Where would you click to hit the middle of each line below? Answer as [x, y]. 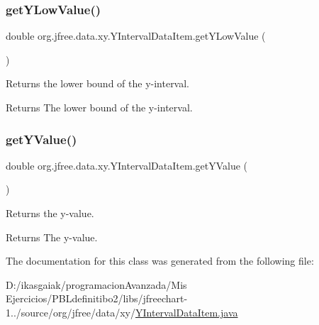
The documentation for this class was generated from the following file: [160, 261]
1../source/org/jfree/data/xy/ [71, 312]
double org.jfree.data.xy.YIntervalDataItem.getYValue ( [127, 165]
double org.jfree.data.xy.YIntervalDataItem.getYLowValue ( [136, 36]
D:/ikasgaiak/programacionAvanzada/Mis [96, 284]
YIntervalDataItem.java [187, 312]
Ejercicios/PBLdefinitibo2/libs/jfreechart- [97, 298]
